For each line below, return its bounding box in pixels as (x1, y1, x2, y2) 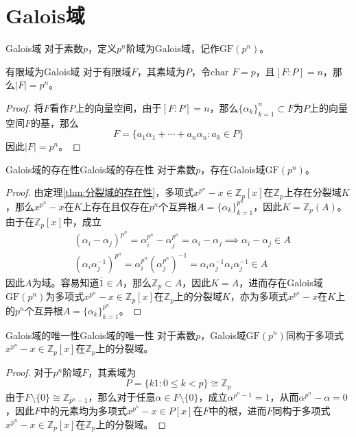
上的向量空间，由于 (75, 100, 162, 114)
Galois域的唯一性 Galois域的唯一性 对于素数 (5, 327, 196, 342)
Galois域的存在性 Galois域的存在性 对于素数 (5, 162, 196, 176)
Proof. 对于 (5, 364, 54, 379)
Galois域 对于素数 (5, 41, 83, 55)
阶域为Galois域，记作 (126, 41, 220, 55)
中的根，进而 (209, 403, 267, 418)
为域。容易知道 (32, 275, 99, 289)
